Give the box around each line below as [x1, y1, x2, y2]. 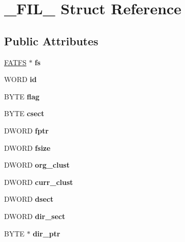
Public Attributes [4, 33, 99, 48]
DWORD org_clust [4, 159, 70, 170]
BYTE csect [4, 108, 45, 119]
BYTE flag [4, 91, 40, 101]
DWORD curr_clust [4, 176, 73, 187]
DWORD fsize [4, 142, 51, 153]
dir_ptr [33, 228, 60, 238]
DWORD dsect [4, 194, 53, 204]
